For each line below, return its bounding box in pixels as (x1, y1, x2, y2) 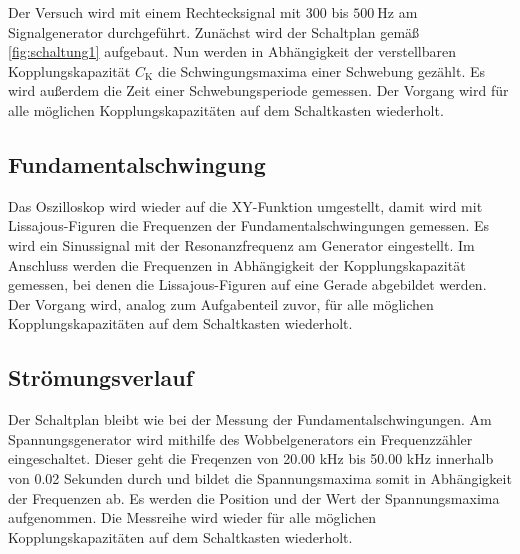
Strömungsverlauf (8, 362, 194, 393)
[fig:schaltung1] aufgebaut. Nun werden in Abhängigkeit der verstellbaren (8, 41, 456, 62)
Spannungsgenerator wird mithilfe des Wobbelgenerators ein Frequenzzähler (8, 428, 473, 449)
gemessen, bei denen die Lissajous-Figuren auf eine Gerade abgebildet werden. (8, 274, 487, 295)
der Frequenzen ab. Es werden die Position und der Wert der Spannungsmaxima (8, 487, 500, 508)
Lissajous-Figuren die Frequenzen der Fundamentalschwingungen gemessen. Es (8, 215, 490, 236)
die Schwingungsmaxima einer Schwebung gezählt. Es (157, 60, 486, 81)
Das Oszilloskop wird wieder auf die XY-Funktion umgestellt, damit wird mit (8, 195, 483, 216)
